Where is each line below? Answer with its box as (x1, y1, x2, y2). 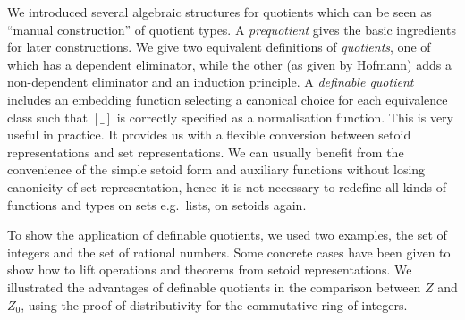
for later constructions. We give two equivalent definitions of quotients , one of (7, 38, 431, 56)
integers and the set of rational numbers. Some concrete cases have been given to (7, 242, 451, 261)
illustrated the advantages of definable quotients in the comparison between (7, 277, 421, 296)
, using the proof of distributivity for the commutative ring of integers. (21, 295, 408, 314)
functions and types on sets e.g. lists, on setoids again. (7, 195, 307, 214)
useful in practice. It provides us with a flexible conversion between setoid (7, 125, 411, 144)
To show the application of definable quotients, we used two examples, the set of (7, 225, 447, 244)
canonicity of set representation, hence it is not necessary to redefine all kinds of (7, 177, 446, 196)
